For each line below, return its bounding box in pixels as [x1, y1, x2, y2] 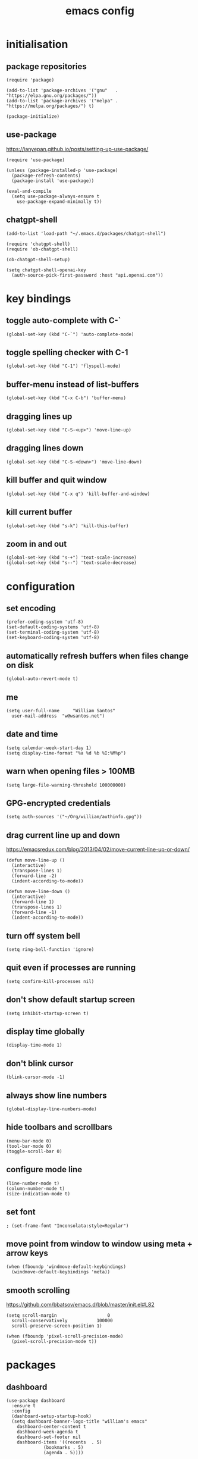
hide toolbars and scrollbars [6, 1122, 113, 1132]
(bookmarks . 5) [43, 1445, 84, 1451]
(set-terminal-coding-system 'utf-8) [6, 630, 100, 635]
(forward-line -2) [11, 873, 58, 879]
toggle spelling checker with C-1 [6, 347, 128, 358]
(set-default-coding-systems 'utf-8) [6, 624, 100, 630]
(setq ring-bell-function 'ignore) [6, 947, 95, 953]
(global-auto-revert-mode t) [6, 676, 78, 682]
